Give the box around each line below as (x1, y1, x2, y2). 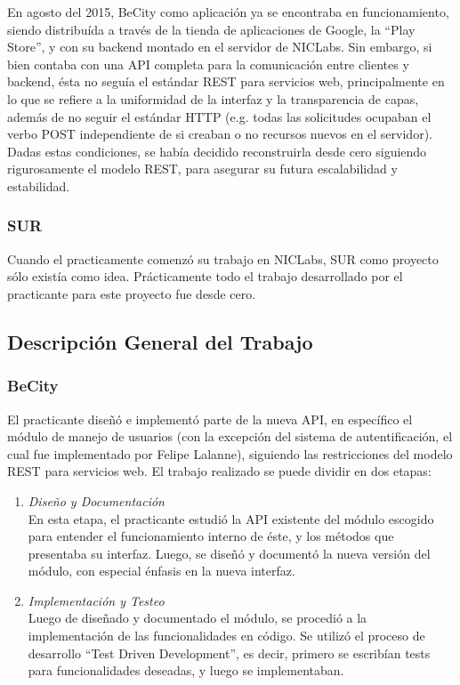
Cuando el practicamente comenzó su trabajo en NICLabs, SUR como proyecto (7, 249, 439, 268)
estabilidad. (7, 176, 70, 195)
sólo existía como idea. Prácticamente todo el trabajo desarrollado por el (7, 267, 403, 286)
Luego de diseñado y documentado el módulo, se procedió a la (28, 608, 367, 627)
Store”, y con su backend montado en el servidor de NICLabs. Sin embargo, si (7, 37, 432, 56)
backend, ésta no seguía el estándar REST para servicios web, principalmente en (7, 72, 445, 91)
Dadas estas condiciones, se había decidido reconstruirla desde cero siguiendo (7, 141, 427, 160)
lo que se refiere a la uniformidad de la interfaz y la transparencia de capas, (7, 89, 419, 108)
